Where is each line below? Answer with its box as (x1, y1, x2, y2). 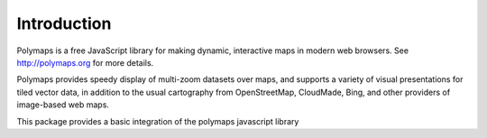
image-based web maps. (16, 99, 110, 110)
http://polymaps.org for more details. (16, 57, 154, 68)
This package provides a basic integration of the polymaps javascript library (16, 115, 299, 126)
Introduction (16, 14, 112, 33)
